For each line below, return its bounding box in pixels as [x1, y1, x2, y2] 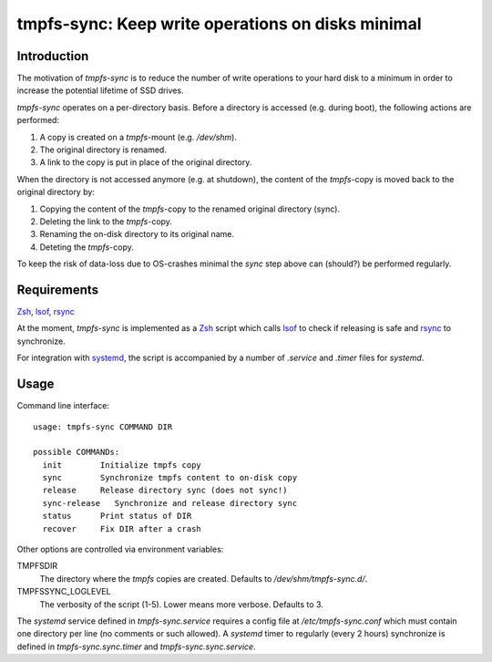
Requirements [16, 282, 99, 297]
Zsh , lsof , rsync [16, 306, 75, 317]
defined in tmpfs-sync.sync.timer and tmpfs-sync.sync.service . [16, 641, 256, 652]
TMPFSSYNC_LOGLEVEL [16, 586, 111, 597]
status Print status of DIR [42, 511, 192, 522]
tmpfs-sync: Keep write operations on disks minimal [16, 14, 422, 34]
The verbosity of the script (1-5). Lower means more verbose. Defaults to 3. [39, 598, 323, 610]
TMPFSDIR [16, 561, 58, 572]
